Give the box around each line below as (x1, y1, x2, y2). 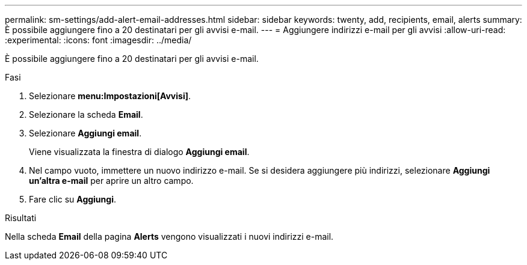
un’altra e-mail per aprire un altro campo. (29, 175, 194, 186)
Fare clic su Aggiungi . (29, 194, 116, 204)
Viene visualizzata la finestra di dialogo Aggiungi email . (29, 147, 250, 157)
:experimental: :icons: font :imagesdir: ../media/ (5, 35, 192, 45)
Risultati (5, 213, 37, 223)
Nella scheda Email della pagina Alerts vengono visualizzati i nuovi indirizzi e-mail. (5, 231, 334, 242)
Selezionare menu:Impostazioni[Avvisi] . (29, 91, 191, 101)
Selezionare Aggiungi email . (29, 128, 142, 138)
